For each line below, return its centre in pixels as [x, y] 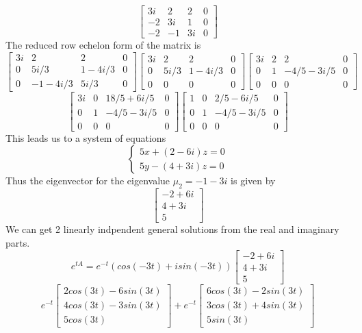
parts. [18, 242]
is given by [253, 181]
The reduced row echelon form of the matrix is [103, 45]
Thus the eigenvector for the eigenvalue [88, 181]
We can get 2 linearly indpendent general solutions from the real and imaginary [172, 229]
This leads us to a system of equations [86, 137]
